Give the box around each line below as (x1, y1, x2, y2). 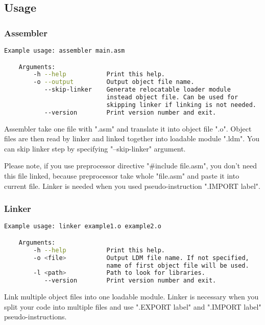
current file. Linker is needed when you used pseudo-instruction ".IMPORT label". (4, 180, 260, 191)
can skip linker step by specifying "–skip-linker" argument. (4, 143, 186, 154)
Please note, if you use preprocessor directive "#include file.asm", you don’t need (4, 160, 257, 171)
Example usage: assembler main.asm (4, 47, 125, 54)
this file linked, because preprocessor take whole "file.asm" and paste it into (4, 170, 239, 181)
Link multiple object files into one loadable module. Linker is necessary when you (4, 291, 259, 302)
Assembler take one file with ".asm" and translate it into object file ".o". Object (4, 123, 252, 134)
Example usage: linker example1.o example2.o (4, 223, 161, 230)
